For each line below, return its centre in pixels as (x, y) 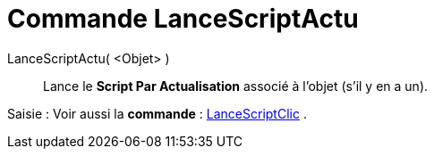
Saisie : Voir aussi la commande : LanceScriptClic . (157, 113)
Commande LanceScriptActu (183, 19)
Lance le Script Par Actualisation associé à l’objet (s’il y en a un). (236, 86)
